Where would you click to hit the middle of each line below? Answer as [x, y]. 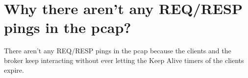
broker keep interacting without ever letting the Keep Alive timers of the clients [124, 60]
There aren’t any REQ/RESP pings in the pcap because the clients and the [118, 51]
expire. [14, 70]
